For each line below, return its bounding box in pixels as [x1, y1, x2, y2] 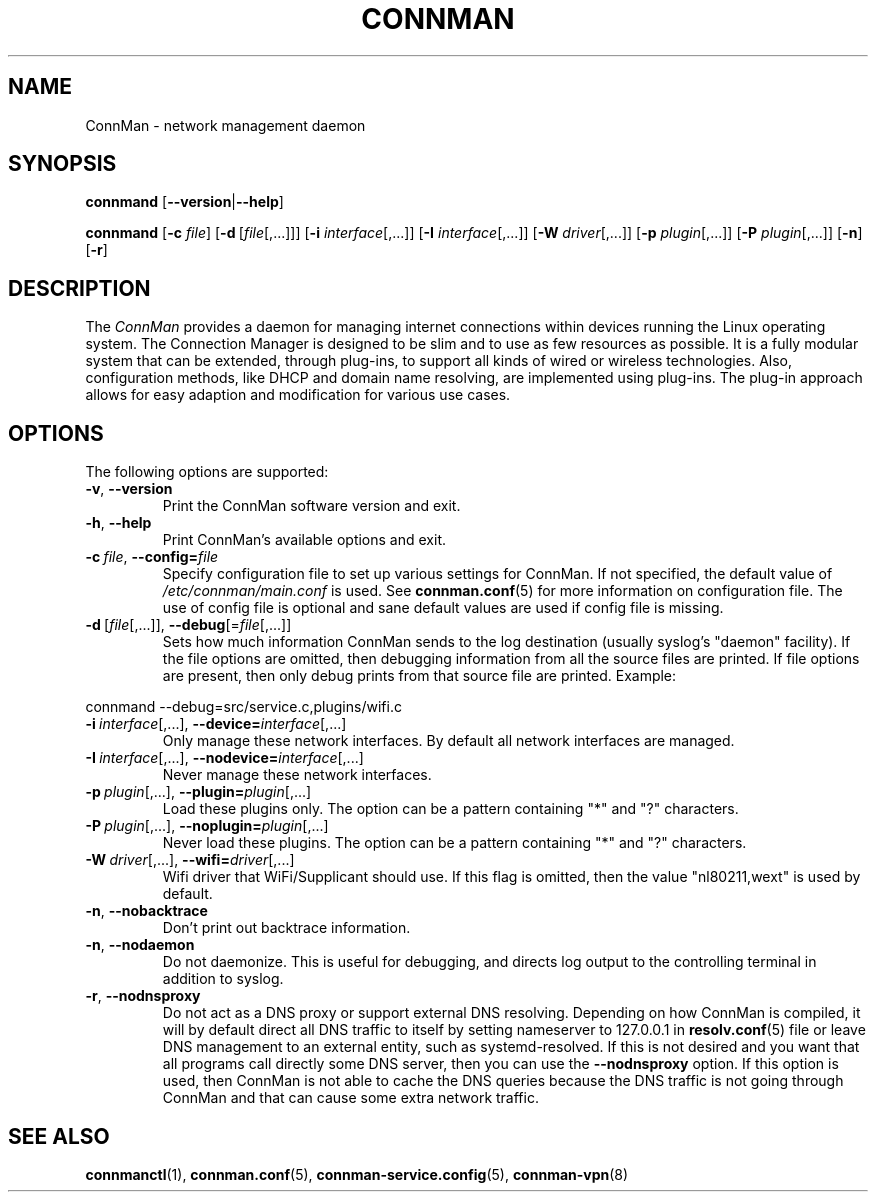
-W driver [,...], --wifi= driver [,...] [85, 851, 295, 869]
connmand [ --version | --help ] [85, 193, 284, 211]
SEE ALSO [8, 1123, 110, 1149]
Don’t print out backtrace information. [162, 919, 411, 937]
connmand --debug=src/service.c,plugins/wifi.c [85, 698, 402, 716]
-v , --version [85, 480, 173, 498]
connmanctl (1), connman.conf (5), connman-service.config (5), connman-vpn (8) [85, 1165, 629, 1183]
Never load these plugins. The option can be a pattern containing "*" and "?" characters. [162, 834, 747, 852]
